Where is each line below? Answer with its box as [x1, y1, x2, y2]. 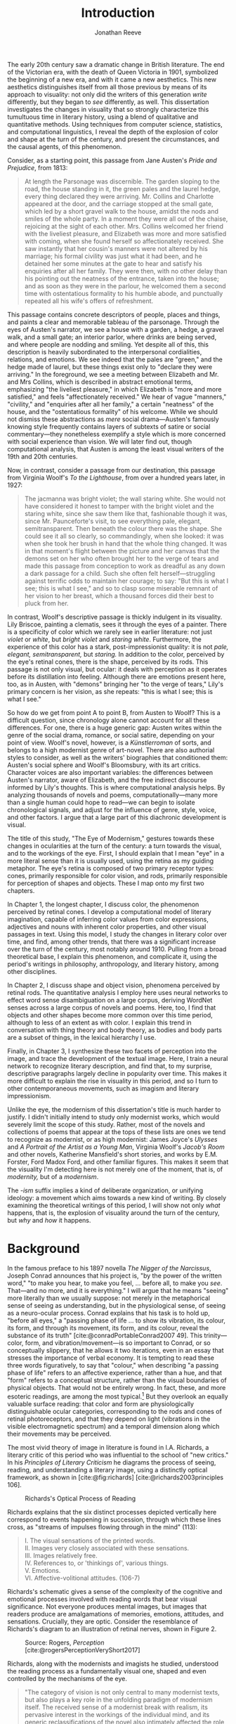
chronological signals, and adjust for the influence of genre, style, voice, [7, 805, 216, 813]
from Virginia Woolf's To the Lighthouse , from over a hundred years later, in [7, 473, 225, 482]
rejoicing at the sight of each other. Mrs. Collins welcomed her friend [24, 221, 223, 230]
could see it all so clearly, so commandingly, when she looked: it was [24, 532, 224, 540]
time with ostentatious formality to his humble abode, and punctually [24, 289, 223, 297]
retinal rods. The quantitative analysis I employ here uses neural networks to [7, 988, 228, 996]
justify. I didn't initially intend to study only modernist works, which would [7, 1112, 220, 1121]
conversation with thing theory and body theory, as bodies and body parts [7, 1025, 223, 1034]
